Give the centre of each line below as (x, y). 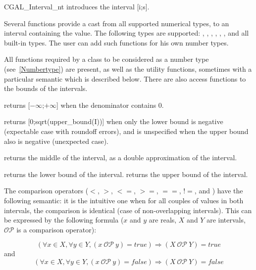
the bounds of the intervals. (46, 88)
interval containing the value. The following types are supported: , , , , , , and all (127, 33)
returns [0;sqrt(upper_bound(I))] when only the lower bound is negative (114, 121)
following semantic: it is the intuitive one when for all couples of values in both (124, 200)
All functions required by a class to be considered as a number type (106, 59)
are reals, (163, 220)
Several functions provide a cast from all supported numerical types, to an (117, 23)
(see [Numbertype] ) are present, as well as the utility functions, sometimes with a (128, 68)
